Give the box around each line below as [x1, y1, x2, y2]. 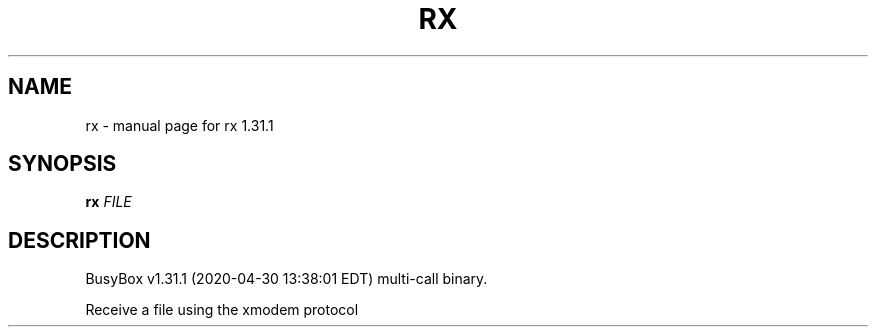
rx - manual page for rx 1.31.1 [85, 116, 274, 134]
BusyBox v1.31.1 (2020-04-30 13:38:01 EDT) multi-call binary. [85, 270, 488, 288]
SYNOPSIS [8, 151, 117, 177]
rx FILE [85, 193, 132, 211]
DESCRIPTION [8, 227, 151, 253]
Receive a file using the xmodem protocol [85, 301, 359, 319]
